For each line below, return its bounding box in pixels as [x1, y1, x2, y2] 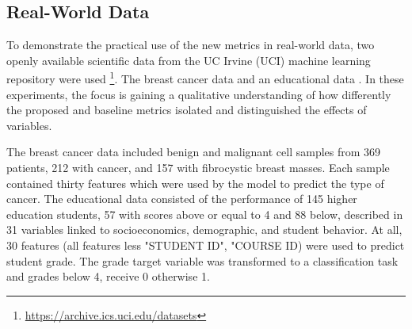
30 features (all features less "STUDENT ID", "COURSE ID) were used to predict [6, 236, 405, 253]
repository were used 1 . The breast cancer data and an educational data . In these [6, 68, 404, 87]
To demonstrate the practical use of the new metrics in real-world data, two [6, 36, 375, 53]
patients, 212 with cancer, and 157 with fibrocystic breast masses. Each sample [6, 159, 390, 176]
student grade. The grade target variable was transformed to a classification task [6, 252, 399, 269]
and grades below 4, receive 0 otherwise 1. [6, 268, 210, 285]
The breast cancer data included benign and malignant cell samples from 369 [6, 143, 381, 160]
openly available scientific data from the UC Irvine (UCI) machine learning [6, 52, 371, 68]
